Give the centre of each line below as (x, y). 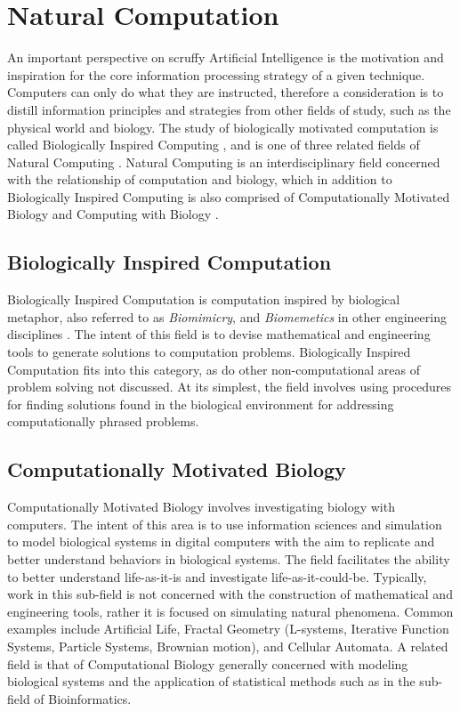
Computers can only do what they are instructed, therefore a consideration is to (226, 92)
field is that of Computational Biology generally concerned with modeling (208, 663)
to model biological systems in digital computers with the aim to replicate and (221, 541)
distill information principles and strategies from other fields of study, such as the (229, 109)
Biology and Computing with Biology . (113, 214)
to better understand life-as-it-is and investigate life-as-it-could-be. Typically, (217, 576)
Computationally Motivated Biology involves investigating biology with (201, 507)
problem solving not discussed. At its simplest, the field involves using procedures (230, 387)
